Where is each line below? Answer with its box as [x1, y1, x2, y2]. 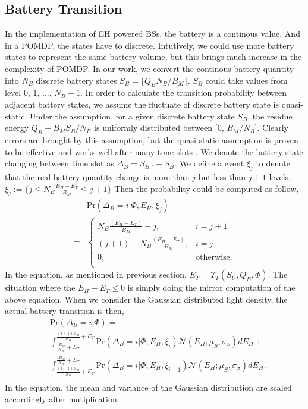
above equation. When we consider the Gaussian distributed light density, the [5, 292, 288, 305]
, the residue [247, 109, 293, 122]
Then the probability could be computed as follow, [114, 182, 299, 194]
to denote [256, 157, 290, 169]
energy [5, 121, 29, 134]
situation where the [5, 281, 76, 294]
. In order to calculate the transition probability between [80, 86, 287, 99]
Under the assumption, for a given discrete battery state [30, 109, 235, 122]
